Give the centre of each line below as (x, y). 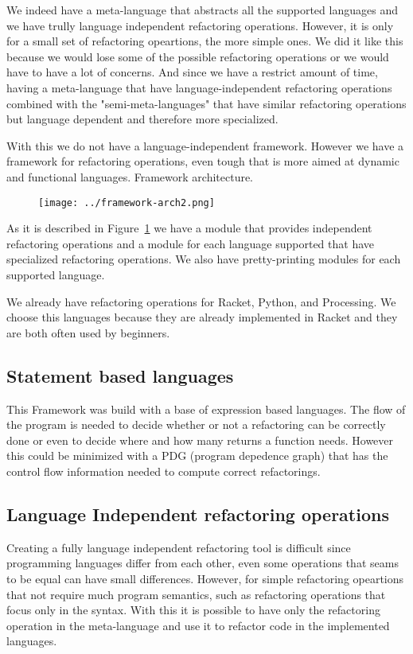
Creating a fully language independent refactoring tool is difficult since (179, 547)
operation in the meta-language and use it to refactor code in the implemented (198, 625)
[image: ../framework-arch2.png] (127, 202)
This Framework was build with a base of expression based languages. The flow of (206, 409)
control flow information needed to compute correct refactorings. (164, 471)
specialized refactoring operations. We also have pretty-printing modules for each (204, 259)
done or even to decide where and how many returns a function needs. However (200, 440)
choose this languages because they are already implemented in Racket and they (202, 317)
